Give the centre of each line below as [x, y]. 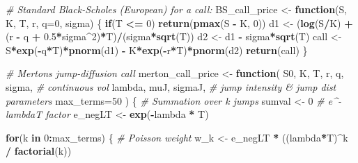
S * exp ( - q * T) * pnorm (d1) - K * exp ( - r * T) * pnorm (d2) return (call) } [157, 50]
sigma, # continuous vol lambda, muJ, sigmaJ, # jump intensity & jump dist [171, 86]
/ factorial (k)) [39, 151]
